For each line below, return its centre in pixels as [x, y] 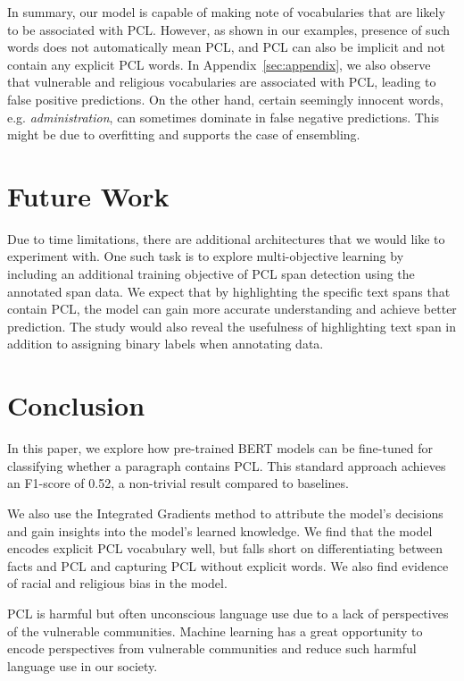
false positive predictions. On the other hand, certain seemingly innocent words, [226, 99]
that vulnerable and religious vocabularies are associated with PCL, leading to [222, 82]
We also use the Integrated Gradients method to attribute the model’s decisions [225, 513]
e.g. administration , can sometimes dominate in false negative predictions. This [224, 117]
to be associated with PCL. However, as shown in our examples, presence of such [229, 29]
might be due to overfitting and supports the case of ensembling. [184, 135]
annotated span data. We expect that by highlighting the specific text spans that [229, 291]
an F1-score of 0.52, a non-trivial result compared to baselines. [178, 483]
